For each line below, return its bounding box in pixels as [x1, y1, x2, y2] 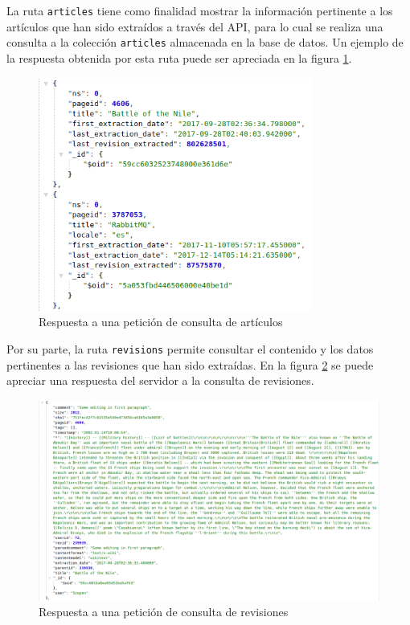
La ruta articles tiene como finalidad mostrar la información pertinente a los [6, 2, 393, 18]
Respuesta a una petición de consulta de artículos [39, 313, 283, 330]
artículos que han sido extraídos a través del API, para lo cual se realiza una [6, 18, 383, 35]
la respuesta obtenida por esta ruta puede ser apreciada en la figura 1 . [6, 49, 352, 66]
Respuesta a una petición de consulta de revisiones [39, 603, 289, 620]
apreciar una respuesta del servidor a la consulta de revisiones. [6, 372, 314, 389]
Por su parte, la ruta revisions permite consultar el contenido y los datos [6, 340, 374, 357]
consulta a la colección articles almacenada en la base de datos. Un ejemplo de [6, 34, 404, 51]
